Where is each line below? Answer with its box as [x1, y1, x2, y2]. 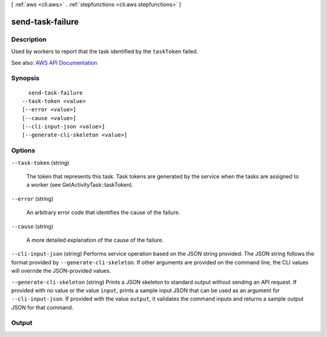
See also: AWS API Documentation [11, 59, 97, 66]
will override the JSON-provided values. [11, 267, 111, 275]
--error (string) [11, 195, 54, 202]
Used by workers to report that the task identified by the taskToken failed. [11, 48, 199, 55]
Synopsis [11, 74, 39, 82]
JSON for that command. [11, 304, 74, 311]
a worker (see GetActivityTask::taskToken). [26, 181, 133, 189]
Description [11, 35, 47, 44]
